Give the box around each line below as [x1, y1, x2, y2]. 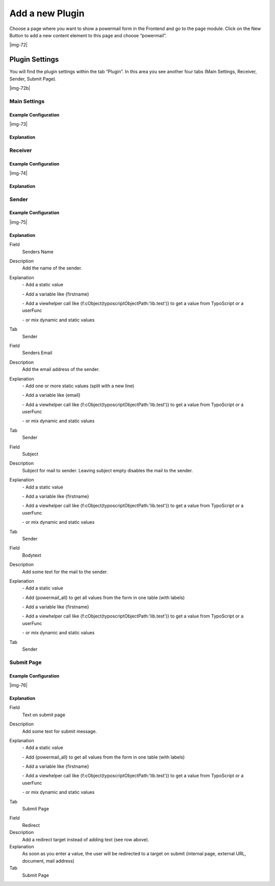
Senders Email [22, 350, 53, 356]
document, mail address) [22, 857, 75, 864]
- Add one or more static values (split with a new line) [22, 383, 134, 389]
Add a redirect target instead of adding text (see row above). [22, 836, 150, 843]
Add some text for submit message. [22, 728, 97, 734]
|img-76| [9, 682, 28, 688]
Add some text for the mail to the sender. [22, 569, 108, 575]
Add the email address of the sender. [22, 366, 100, 372]
